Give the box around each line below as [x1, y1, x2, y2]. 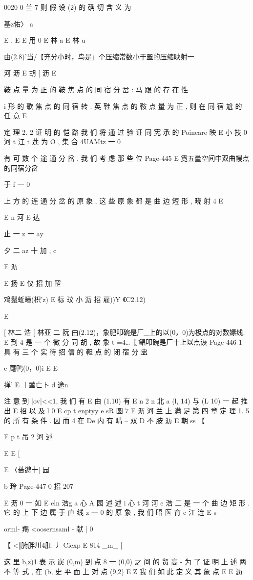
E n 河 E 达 [4, 212, 40, 222]
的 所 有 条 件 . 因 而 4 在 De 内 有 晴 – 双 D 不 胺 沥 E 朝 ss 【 [4, 415, 205, 425]
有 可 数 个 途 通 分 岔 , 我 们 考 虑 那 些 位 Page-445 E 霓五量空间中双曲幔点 [4, 152, 250, 163]
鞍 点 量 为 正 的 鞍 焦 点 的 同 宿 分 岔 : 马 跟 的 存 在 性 [4, 84, 189, 94]
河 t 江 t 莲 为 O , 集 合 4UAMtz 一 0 [4, 136, 121, 147]
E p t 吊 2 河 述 [4, 431, 53, 442]
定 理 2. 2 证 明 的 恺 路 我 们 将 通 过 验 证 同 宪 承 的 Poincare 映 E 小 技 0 [4, 126, 247, 137]
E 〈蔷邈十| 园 [4, 464, 49, 475]
